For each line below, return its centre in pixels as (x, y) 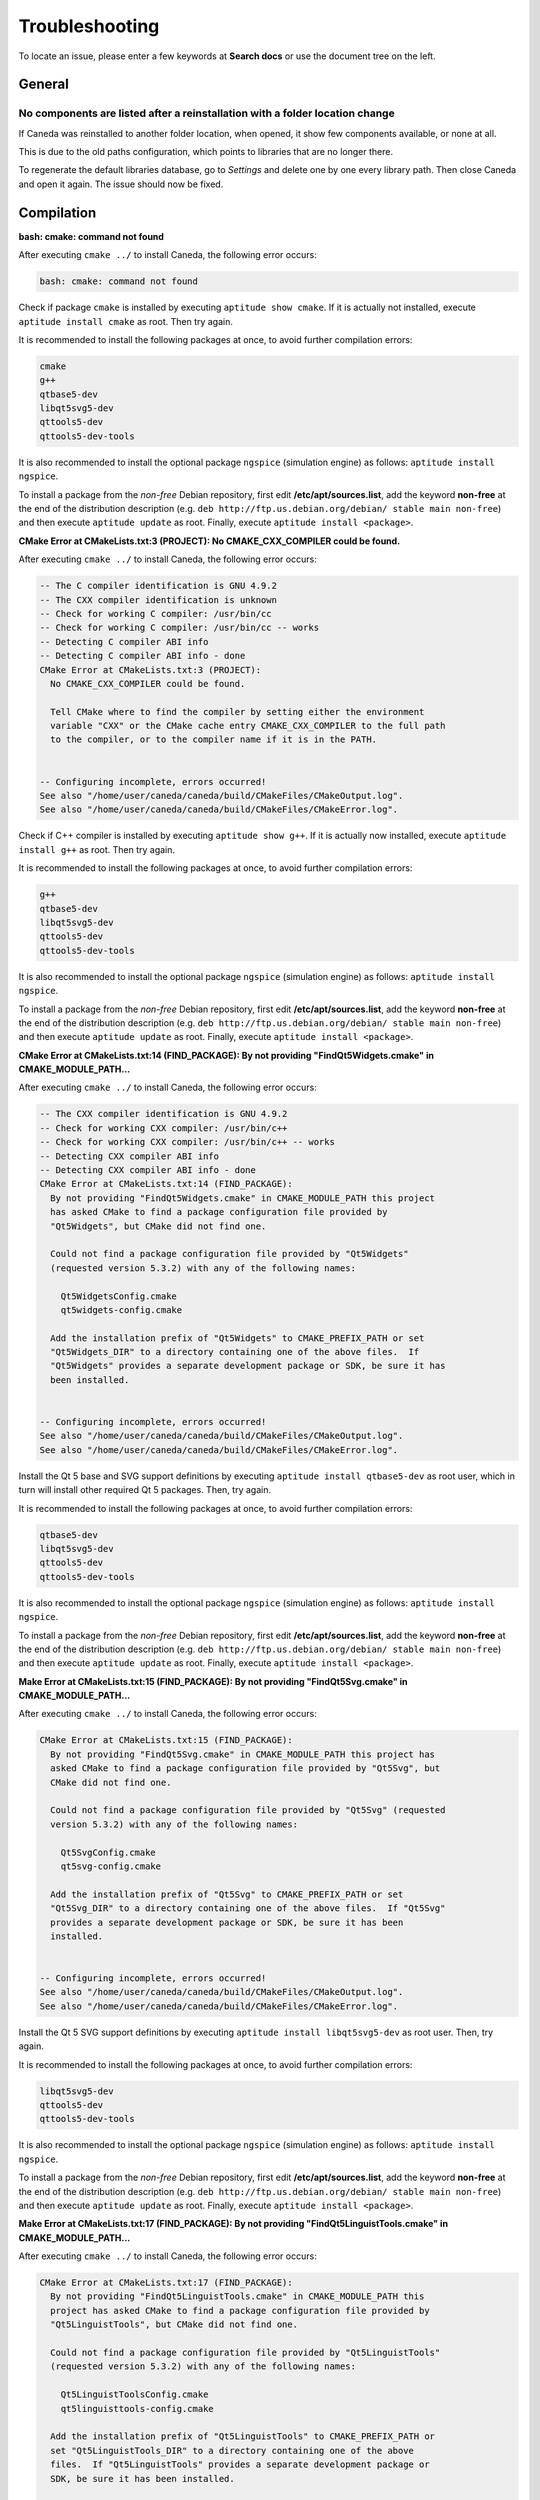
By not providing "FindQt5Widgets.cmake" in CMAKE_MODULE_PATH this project (242, 1198)
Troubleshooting (89, 26)
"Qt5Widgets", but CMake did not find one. (158, 1226)
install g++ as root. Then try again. (96, 849)
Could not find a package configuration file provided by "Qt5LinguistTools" (245, 2353)
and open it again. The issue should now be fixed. (121, 184)
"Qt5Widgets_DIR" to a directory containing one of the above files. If (235, 1352)
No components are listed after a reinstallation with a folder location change (206, 113)
